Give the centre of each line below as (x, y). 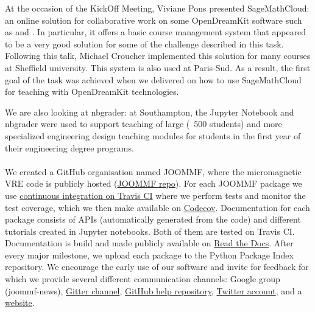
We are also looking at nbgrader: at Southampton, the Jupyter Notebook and (150, 112)
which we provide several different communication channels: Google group (143, 279)
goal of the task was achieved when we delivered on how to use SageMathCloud (153, 79)
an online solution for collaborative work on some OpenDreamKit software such (154, 20)
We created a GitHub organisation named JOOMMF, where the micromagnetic (153, 171)
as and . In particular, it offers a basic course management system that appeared (156, 32)
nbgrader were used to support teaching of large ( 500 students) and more (143, 124)
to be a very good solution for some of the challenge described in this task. (144, 43)
